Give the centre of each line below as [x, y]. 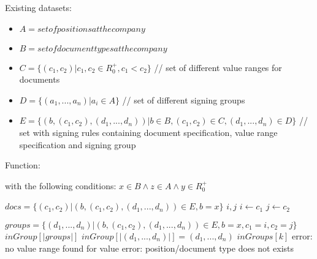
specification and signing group [78, 144]
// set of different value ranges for [218, 67]
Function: [23, 165]
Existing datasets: [38, 7]
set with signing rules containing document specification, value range [148, 132]
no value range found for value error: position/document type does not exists [150, 248]
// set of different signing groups [184, 99]
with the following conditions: [61, 185]
